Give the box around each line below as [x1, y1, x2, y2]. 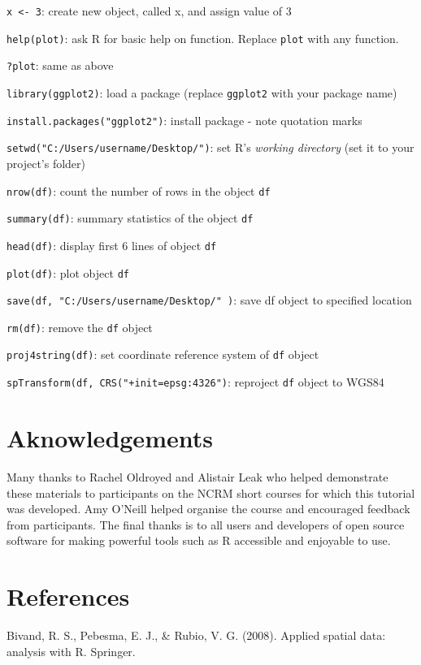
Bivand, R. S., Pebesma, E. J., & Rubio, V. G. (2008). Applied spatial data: [7, 627, 386, 643]
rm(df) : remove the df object [7, 318, 153, 335]
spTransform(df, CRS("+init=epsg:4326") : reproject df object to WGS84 [7, 374, 384, 391]
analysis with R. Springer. [7, 642, 136, 659]
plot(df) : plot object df [7, 264, 129, 281]
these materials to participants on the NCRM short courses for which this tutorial [7, 484, 415, 501]
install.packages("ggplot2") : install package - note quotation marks [7, 111, 362, 128]
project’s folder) [7, 154, 86, 171]
